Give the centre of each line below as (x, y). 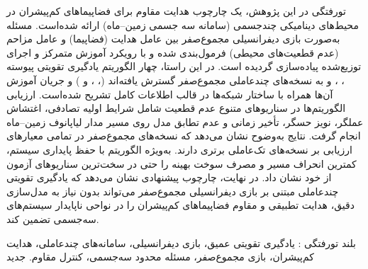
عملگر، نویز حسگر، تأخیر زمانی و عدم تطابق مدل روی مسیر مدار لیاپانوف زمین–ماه (185, 121)
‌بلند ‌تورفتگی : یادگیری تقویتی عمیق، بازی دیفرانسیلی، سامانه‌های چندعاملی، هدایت (182, 242)
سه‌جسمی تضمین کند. (53, 218)
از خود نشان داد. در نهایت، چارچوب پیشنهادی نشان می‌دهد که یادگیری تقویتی (169, 177)
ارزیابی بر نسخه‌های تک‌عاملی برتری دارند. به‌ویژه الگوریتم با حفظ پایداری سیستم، (179, 149)
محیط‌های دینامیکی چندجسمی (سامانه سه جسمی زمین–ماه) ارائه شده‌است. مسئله (183, 24)
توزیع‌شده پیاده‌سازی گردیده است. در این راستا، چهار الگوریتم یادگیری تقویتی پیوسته (184, 66)
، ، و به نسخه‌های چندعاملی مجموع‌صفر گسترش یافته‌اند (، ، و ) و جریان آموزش (175, 80)
